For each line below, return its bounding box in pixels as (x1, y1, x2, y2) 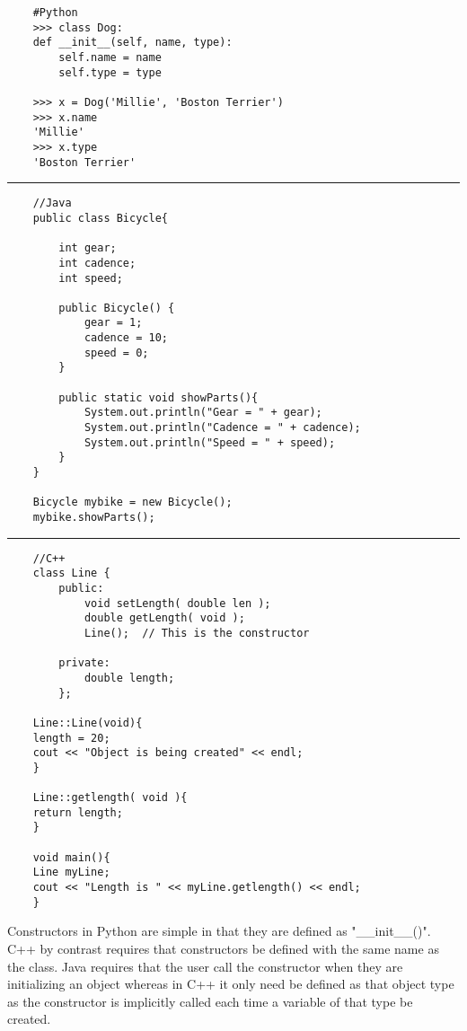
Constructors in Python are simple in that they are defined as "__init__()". (7, 921, 431, 940)
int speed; (58, 271, 123, 285)
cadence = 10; (84, 331, 168, 345)
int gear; (58, 242, 117, 255)
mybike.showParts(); (32, 511, 155, 524)
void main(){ (32, 850, 110, 864)
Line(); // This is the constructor (84, 626, 310, 639)
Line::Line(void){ (32, 716, 143, 729)
